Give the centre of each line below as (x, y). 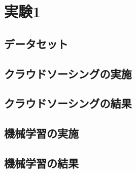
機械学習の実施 (41, 133)
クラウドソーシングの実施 (68, 73)
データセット (36, 43)
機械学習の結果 (41, 163)
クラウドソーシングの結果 (68, 103)
